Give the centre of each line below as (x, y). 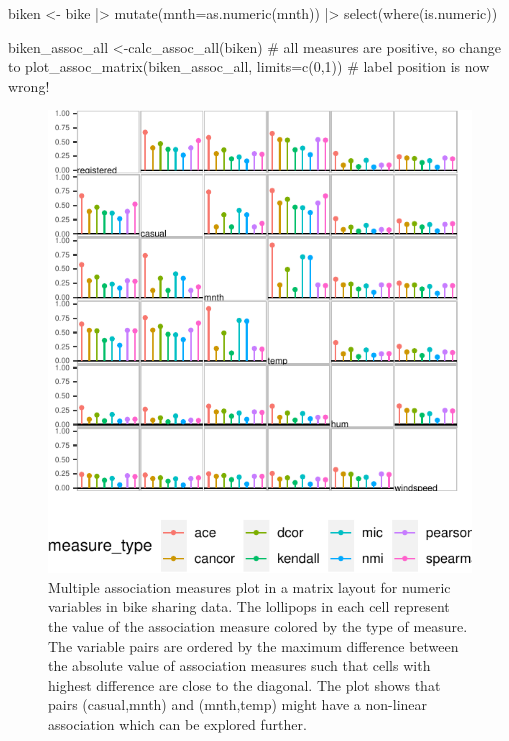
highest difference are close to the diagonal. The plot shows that (244, 684)
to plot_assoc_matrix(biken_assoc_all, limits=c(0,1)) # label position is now (249, 66)
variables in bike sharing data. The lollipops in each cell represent (249, 606)
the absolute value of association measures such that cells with (239, 665)
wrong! (29, 85)
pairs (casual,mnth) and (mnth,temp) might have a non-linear (238, 704)
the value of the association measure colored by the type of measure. (258, 625)
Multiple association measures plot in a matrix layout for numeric (249, 586)
